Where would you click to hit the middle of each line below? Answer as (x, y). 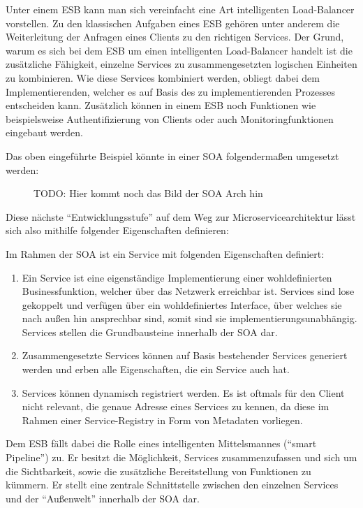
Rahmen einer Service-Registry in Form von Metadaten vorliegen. (162, 420)
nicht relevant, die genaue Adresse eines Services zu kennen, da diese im (176, 406)
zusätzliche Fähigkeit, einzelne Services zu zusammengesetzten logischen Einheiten (181, 64)
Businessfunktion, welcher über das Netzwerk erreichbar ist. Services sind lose (188, 291)
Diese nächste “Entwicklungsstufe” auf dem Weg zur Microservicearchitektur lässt (181, 216)
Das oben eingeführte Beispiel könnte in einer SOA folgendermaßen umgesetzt (172, 155)
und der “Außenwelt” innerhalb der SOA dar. (103, 498)
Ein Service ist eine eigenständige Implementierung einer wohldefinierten (177, 277)
